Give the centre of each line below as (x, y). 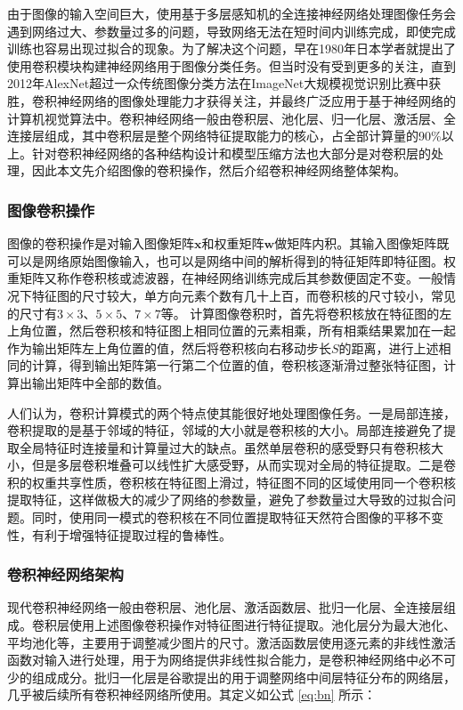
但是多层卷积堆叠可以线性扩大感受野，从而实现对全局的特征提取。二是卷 (244, 465)
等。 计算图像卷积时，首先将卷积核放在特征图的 (300, 313)
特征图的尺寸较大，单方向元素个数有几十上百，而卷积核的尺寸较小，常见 (244, 295)
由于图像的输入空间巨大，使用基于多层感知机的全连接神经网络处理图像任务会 (231, 13)
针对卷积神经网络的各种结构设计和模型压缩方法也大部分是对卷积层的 (231, 153)
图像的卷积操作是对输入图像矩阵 (101, 243)
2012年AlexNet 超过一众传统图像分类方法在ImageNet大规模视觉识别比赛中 (218, 83)
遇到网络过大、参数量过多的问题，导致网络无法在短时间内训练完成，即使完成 (231, 31)
